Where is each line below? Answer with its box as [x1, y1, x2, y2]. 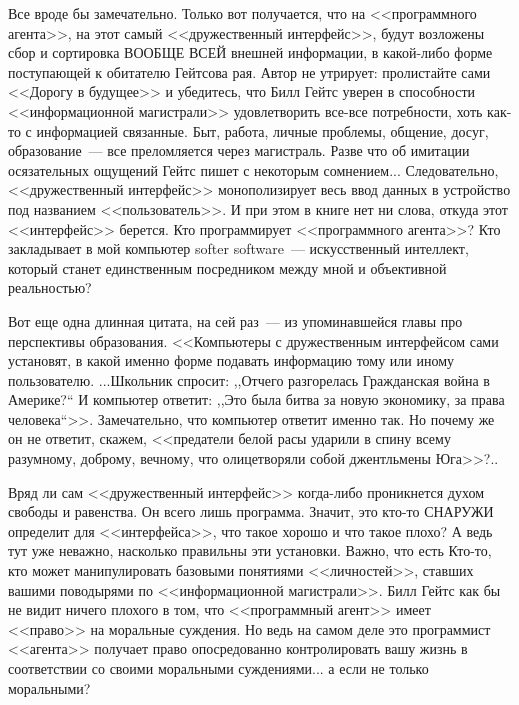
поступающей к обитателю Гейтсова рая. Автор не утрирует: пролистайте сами [8, 61, 491, 82]
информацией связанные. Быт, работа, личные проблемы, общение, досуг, [36, 120, 489, 141]
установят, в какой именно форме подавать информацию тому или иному [8, 350, 455, 371]
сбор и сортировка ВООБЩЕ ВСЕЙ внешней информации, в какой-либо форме [8, 42, 493, 63]
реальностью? [8, 277, 92, 298]
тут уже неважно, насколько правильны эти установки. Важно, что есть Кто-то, [8, 540, 492, 561]
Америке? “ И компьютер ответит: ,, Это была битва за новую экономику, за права [8, 389, 505, 410]
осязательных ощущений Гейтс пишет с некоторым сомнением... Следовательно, [8, 159, 499, 180]
